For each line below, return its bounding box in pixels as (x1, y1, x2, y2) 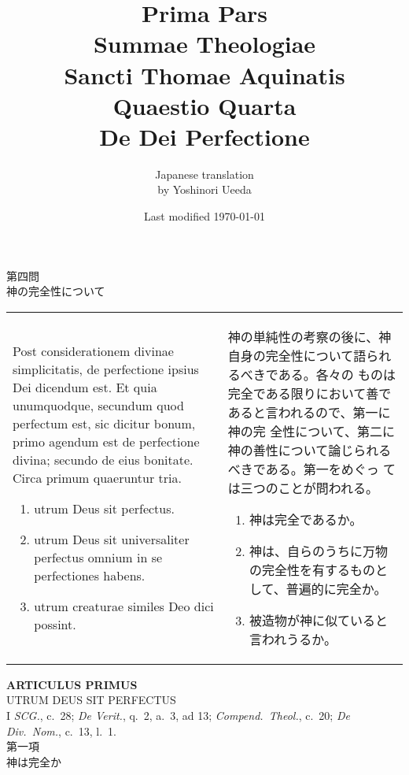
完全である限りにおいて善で (227, 384, 392, 402)
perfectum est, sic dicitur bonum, (13, 413, 196, 432)
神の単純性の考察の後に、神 (227, 327, 392, 346)
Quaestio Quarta (112, 89, 297, 121)
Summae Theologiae (93, 28, 316, 60)
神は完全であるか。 (249, 510, 363, 528)
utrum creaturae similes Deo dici (34, 596, 214, 615)
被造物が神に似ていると (249, 610, 389, 629)
